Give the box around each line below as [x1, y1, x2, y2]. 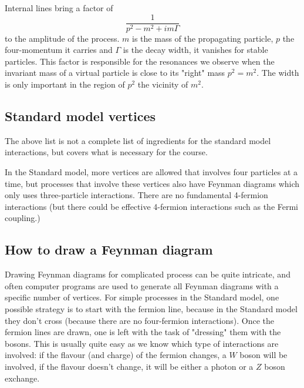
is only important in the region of [5, 78, 125, 91]
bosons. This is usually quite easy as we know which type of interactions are [5, 337, 279, 349]
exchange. [5, 372, 40, 384]
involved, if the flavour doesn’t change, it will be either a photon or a [5, 360, 254, 372]
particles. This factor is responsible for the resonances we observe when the [5, 55, 275, 67]
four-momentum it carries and [5, 44, 113, 56]
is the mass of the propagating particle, [132, 32, 273, 44]
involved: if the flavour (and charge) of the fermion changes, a [5, 349, 227, 361]
